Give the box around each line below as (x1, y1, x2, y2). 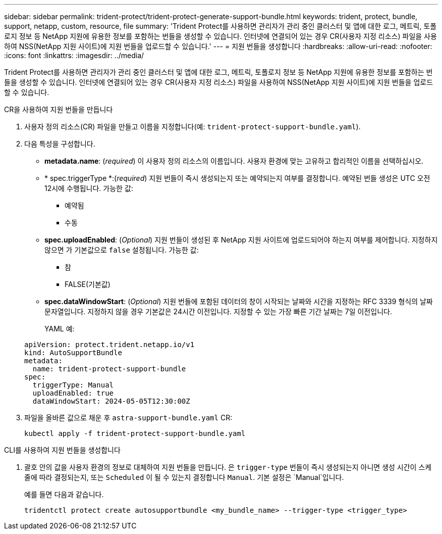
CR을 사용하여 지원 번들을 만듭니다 (4, 105, 113, 114)
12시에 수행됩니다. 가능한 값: (44, 184, 133, 192)
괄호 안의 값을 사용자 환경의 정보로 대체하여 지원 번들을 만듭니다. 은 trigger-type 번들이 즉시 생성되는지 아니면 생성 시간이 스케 (24, 463, 432, 471)
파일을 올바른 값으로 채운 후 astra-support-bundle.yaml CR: (24, 413, 233, 422)
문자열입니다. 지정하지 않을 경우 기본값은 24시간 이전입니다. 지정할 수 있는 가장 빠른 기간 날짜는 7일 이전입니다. (44, 307, 392, 316)
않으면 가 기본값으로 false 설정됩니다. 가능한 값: (44, 246, 199, 254)
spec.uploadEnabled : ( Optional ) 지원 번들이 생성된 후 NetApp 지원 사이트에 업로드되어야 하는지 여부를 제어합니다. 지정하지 (44, 235, 438, 244)
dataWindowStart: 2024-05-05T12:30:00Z (32, 397, 190, 405)
